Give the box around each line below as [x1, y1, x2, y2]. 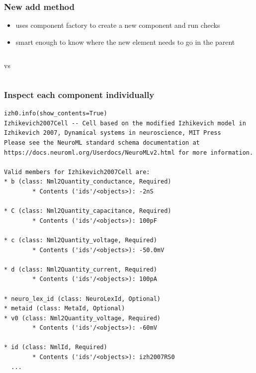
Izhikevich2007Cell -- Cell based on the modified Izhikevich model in [4, 119, 246, 127]
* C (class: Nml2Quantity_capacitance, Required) [4, 207, 171, 215]
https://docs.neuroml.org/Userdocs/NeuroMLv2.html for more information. [4, 149, 254, 156]
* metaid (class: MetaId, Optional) [4, 305, 125, 312]
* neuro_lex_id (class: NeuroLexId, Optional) [4, 295, 161, 302]
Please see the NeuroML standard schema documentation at [4, 139, 200, 146]
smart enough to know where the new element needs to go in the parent [15, 36, 235, 47]
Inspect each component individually [4, 88, 155, 100]
